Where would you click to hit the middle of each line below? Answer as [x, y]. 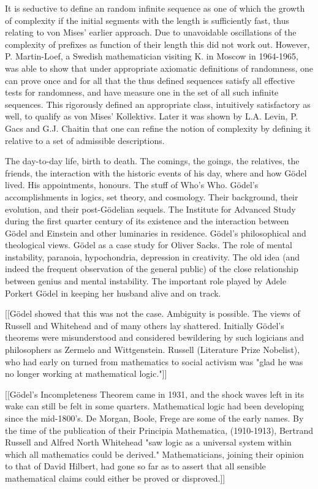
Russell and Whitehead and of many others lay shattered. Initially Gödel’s [145, 325]
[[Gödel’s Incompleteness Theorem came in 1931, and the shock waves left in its [155, 394]
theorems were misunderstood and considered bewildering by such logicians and [154, 337]
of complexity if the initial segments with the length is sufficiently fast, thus [147, 20]
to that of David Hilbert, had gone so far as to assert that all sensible [135, 466]
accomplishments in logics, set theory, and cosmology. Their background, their [152, 196]
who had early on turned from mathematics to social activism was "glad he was [154, 361]
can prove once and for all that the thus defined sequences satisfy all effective [150, 80]
